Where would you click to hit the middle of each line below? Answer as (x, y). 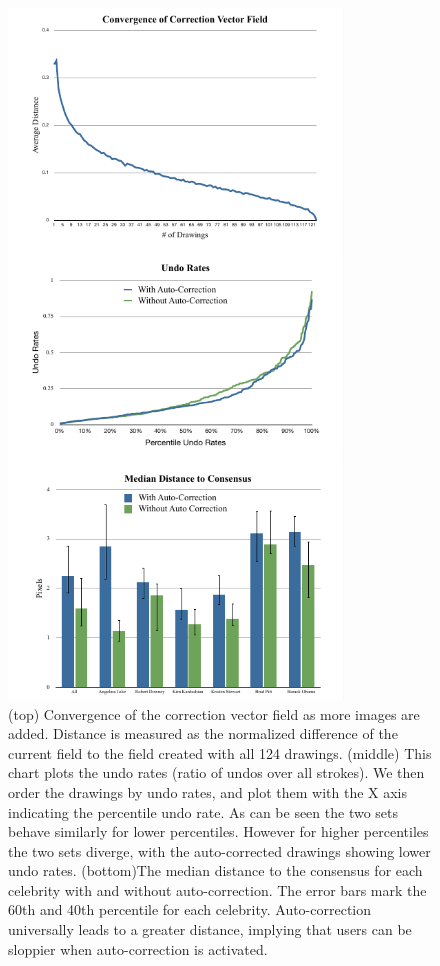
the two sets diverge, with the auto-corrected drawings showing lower (219, 850)
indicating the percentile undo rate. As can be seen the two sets (203, 811)
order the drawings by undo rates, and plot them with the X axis (208, 791)
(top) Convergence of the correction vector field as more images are (214, 713)
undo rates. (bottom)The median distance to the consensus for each (215, 870)
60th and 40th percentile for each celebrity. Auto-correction (190, 909)
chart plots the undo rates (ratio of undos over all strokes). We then (216, 772)
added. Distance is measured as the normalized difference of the (203, 733)
